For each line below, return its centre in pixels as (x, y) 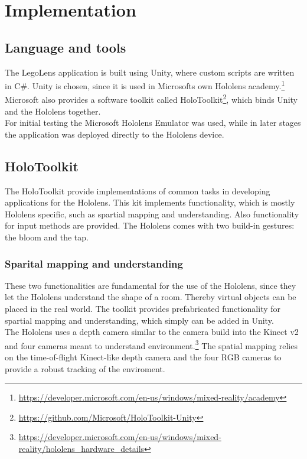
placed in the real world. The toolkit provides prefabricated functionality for (143, 309)
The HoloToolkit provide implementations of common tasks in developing (138, 191)
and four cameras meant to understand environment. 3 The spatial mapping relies (151, 344)
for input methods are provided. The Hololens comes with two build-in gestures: (150, 225)
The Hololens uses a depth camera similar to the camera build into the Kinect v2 (152, 332)
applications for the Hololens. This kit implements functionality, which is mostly (150, 202)
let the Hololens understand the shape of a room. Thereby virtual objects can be (151, 297)
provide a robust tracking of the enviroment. (85, 368)
